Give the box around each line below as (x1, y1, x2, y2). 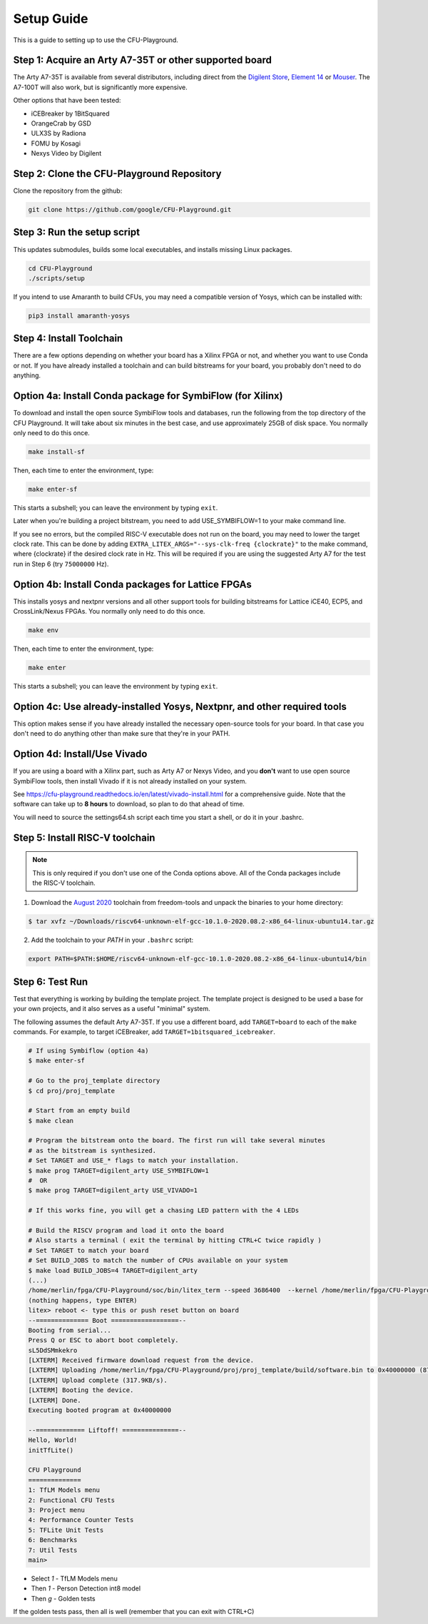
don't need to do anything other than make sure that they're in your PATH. (13, 729, 230, 738)
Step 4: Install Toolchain (13, 333, 123, 345)
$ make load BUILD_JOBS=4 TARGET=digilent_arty (28, 1267, 198, 1274)
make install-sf (28, 447, 86, 456)
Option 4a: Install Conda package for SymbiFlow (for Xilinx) (13, 390, 283, 402)
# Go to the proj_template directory (28, 1077, 160, 1085)
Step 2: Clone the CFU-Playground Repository (13, 168, 222, 180)
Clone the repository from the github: (13, 186, 123, 196)
